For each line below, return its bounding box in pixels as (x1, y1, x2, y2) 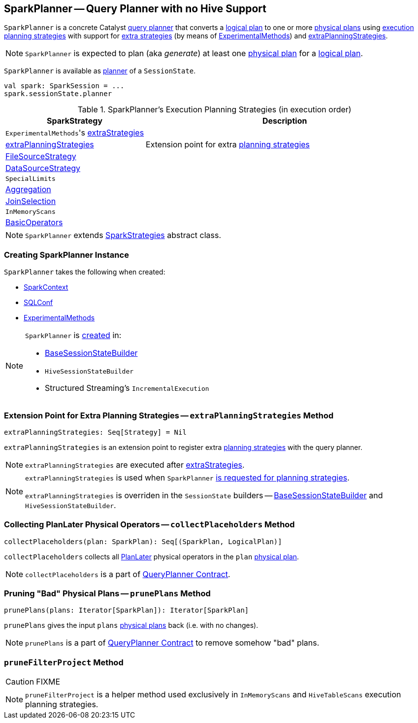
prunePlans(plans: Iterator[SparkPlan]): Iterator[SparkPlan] (4, 606, 249, 615)
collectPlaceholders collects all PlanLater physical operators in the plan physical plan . (4, 552, 299, 561)
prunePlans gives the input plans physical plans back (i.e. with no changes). (4, 621, 258, 630)
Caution (5, 677, 34, 687)
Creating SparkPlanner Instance (4, 249, 129, 260)
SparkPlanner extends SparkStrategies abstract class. (25, 230, 222, 241)
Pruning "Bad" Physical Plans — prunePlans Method (4, 588, 211, 599)
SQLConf (24, 298, 53, 307)
